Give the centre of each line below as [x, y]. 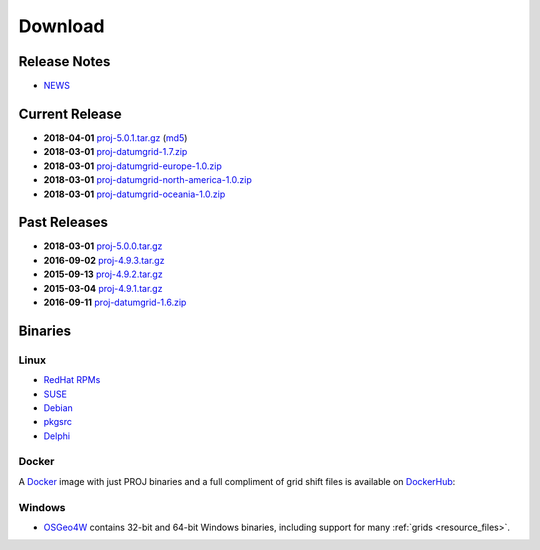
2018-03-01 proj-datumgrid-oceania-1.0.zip [134, 194]
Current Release [70, 113]
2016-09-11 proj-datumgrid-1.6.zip [115, 302]
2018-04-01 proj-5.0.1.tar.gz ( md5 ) [115, 137]
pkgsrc [57, 422]
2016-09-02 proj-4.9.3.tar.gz [104, 260]
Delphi [56, 436]
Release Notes [64, 61]
